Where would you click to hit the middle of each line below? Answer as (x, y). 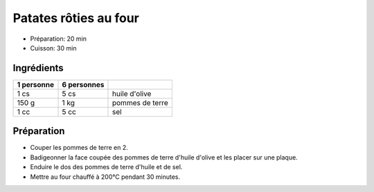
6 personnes (83, 84)
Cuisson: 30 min (53, 48)
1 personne (36, 84)
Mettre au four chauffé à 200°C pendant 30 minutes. (105, 177)
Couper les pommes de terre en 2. (79, 148)
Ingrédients (38, 68)
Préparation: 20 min (58, 39)
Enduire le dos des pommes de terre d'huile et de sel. (106, 167)
